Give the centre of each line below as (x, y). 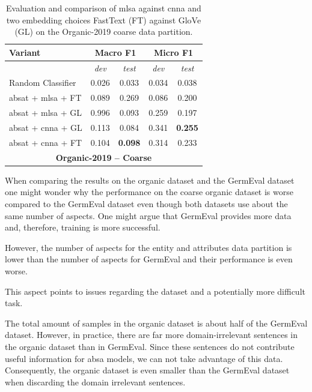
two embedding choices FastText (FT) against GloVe (104, 20)
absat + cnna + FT (46, 142)
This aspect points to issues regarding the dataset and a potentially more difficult (155, 291)
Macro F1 (115, 52)
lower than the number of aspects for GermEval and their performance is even (149, 259)
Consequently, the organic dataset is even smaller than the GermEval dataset (147, 370)
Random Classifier (43, 83)
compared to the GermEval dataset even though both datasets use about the (146, 203)
